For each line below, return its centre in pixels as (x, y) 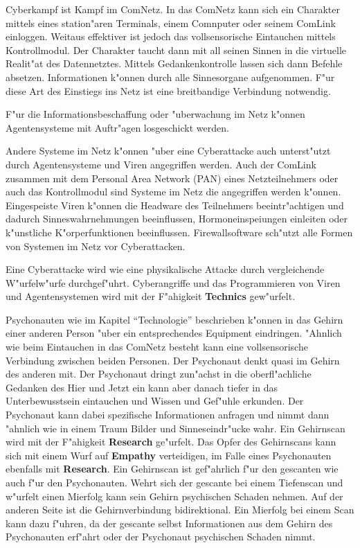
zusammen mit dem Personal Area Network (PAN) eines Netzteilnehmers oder (172, 178)
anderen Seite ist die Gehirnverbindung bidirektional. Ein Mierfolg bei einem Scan (180, 510)
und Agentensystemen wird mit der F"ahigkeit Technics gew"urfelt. (151, 296)
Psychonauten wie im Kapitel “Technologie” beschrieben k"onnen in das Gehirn (174, 319)
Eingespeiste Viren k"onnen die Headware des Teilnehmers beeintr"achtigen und (175, 205)
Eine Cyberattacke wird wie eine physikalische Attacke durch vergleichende (165, 269)
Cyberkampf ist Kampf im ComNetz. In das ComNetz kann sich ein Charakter (173, 9)
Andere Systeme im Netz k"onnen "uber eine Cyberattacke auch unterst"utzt (168, 151)
